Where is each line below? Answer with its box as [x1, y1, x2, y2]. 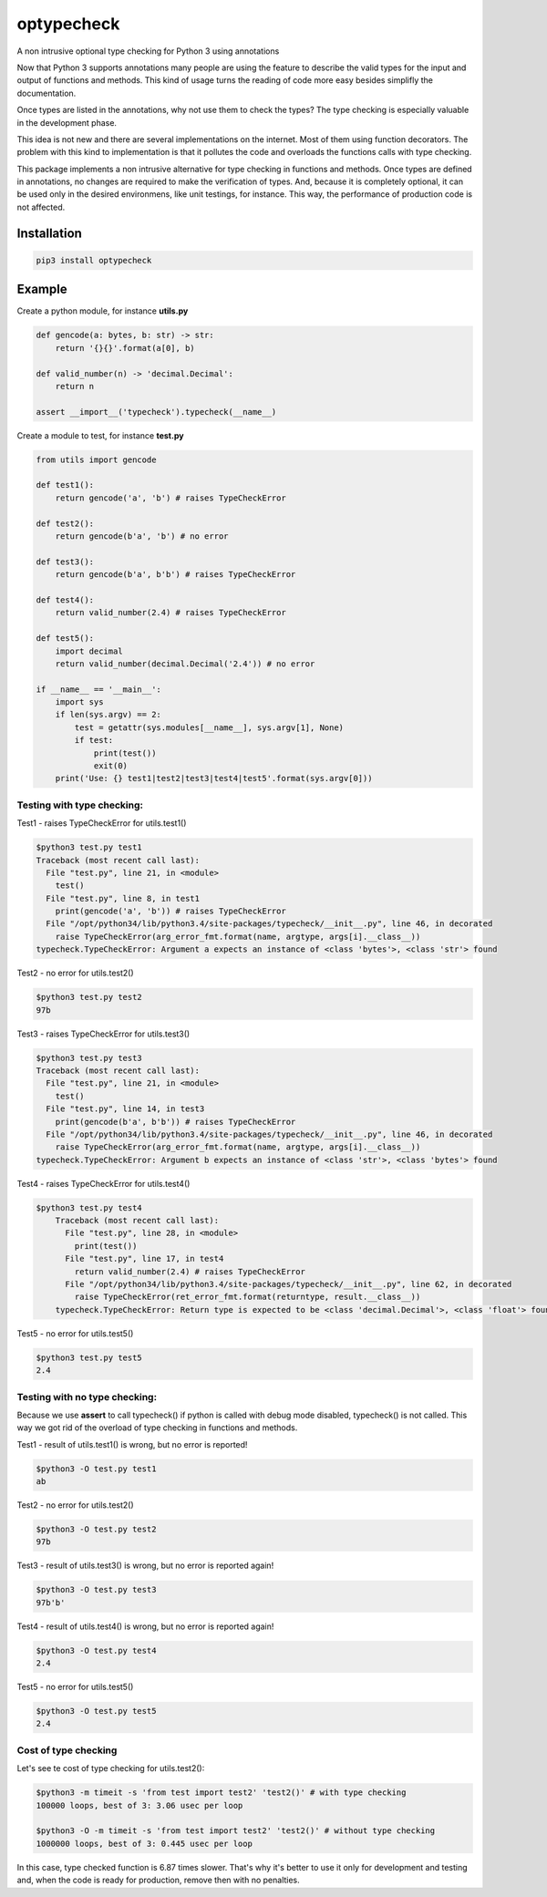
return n [55, 381, 95, 391]
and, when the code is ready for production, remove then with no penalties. [16, 1874, 300, 1886]
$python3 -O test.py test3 [36, 1584, 157, 1595]
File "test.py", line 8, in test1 [46, 893, 201, 903]
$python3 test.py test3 [36, 1053, 143, 1063]
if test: [74, 735, 114, 746]
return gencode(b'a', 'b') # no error [55, 531, 229, 541]
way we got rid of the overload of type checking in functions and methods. [16, 1422, 298, 1433]
